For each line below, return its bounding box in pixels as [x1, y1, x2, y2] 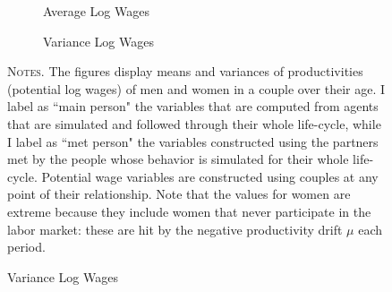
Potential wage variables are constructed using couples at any [41, 167, 379, 185]
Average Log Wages [43, 2, 149, 20]
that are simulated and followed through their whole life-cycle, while [7, 114, 381, 133]
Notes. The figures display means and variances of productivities [7, 62, 363, 81]
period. [7, 237, 46, 256]
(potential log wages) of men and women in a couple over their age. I [7, 79, 386, 98]
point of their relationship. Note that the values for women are [7, 185, 351, 203]
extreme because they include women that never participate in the [7, 202, 371, 220]
